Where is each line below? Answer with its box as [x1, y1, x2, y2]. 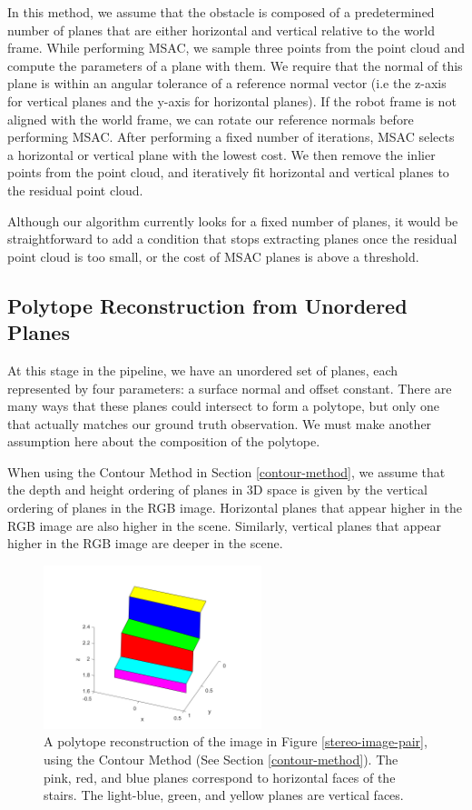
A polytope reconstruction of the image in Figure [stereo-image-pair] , [44, 732, 428, 751]
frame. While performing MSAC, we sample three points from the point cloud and [7, 38, 465, 57]
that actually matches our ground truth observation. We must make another [7, 414, 432, 433]
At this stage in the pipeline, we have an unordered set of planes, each [7, 360, 398, 379]
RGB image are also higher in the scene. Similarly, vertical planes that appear [7, 515, 442, 535]
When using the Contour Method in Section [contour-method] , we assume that [7, 462, 446, 481]
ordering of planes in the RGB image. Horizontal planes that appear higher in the [7, 498, 462, 517]
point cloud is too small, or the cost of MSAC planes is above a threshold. [7, 246, 419, 265]
